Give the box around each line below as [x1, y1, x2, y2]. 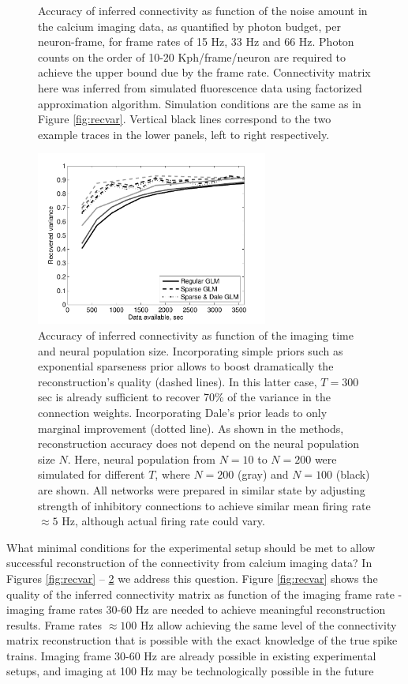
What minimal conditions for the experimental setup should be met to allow [6, 539, 376, 555]
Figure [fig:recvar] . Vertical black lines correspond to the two [38, 111, 331, 127]
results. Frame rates [6, 616, 103, 633]
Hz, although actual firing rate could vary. [62, 513, 265, 529]
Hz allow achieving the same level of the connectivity [140, 616, 397, 633]
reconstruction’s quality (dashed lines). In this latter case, [38, 373, 317, 389]
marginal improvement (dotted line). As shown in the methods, [38, 419, 344, 436]
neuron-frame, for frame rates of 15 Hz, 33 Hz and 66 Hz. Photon [38, 33, 354, 50]
